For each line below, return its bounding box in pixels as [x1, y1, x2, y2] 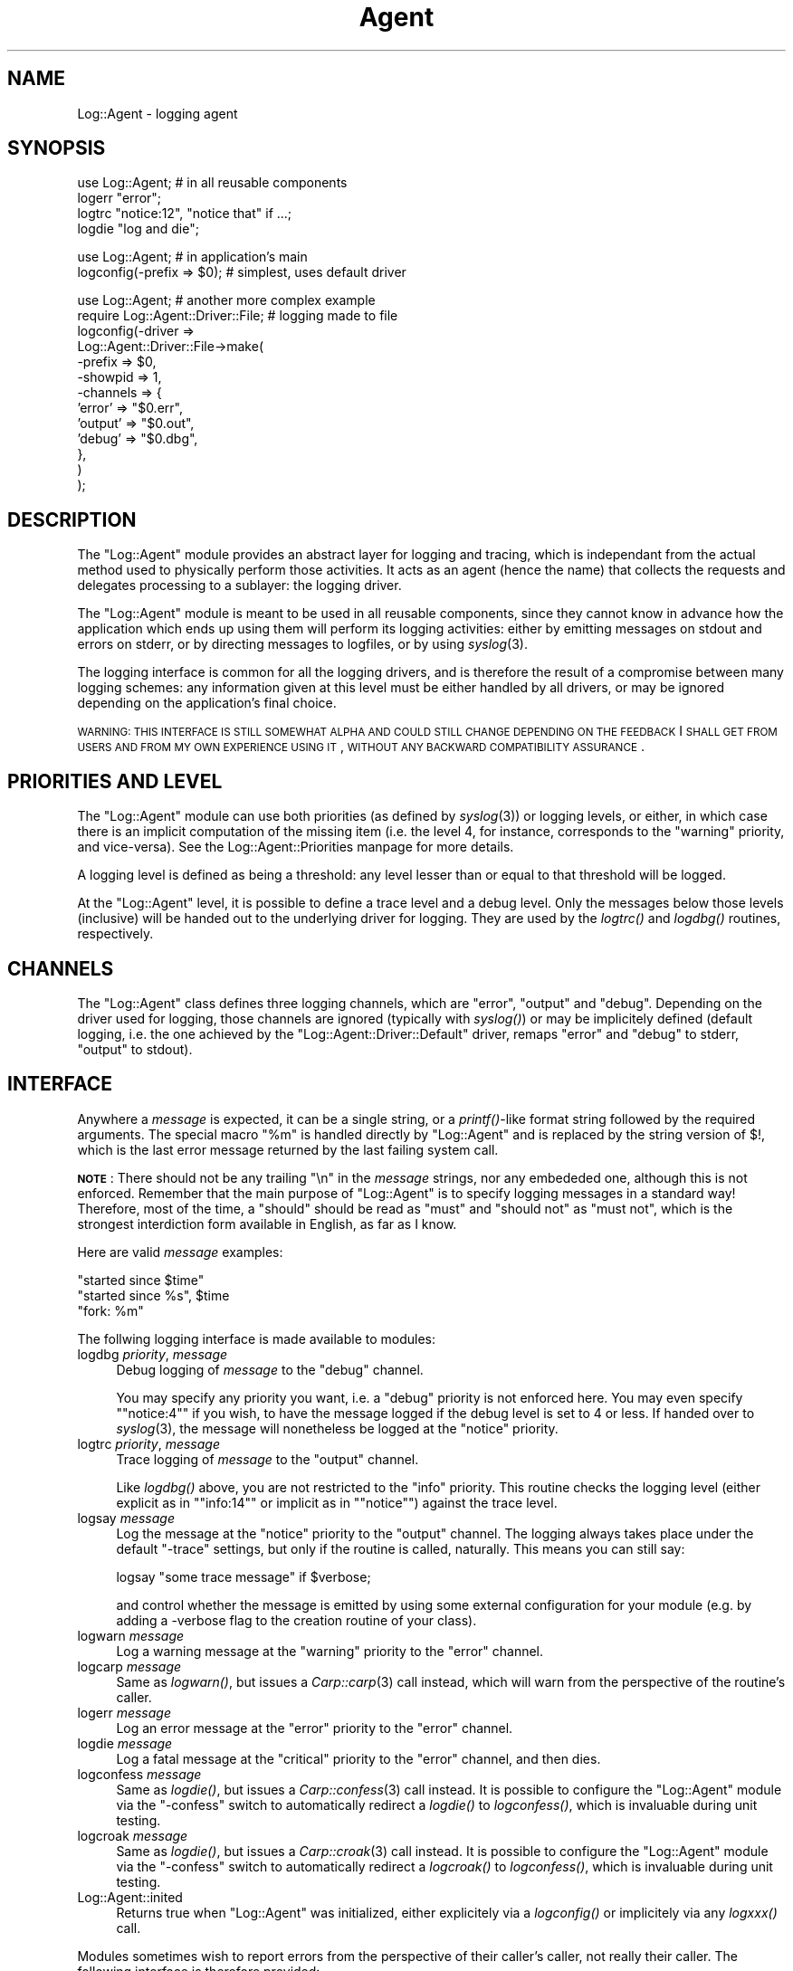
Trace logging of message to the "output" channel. [116, 1451, 419, 1467]
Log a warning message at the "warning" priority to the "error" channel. [116, 1642, 544, 1659]
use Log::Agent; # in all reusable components [77, 175, 348, 191]
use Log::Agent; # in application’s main [77, 249, 308, 265]
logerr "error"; [77, 190, 162, 206]
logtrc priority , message [77, 1435, 220, 1452]
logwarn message [77, 1627, 185, 1643]
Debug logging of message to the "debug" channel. [116, 1361, 424, 1377]
